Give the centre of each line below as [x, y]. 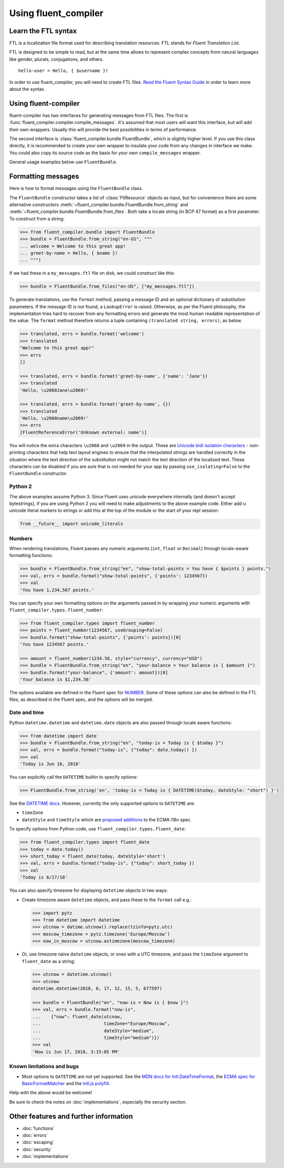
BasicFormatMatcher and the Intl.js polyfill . [66, 1083]
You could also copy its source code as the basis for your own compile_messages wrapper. [105, 153]
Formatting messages [44, 177]
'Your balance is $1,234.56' [56, 680]
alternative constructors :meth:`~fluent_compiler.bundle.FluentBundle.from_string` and [99, 204]
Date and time [27, 712]
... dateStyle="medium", [93, 1031]
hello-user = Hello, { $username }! [63, 71]
